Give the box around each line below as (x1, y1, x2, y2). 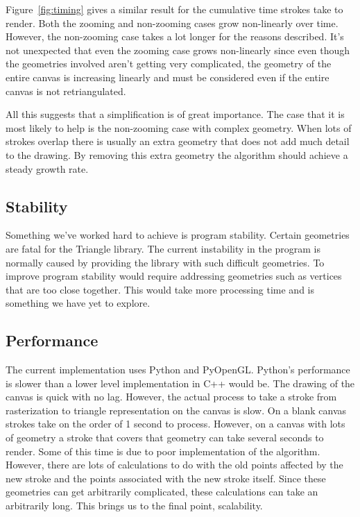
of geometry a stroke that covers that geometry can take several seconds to (6, 430, 324, 445)
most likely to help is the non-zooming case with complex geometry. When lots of (6, 120, 352, 135)
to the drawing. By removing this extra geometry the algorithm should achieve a (6, 147, 348, 162)
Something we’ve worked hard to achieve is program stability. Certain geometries (6, 228, 350, 242)
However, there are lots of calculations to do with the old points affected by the (6, 457, 343, 472)
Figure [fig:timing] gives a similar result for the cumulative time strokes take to (6, 2, 343, 16)
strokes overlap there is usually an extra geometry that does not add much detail (6, 134, 350, 149)
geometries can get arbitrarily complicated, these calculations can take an (6, 484, 318, 499)
